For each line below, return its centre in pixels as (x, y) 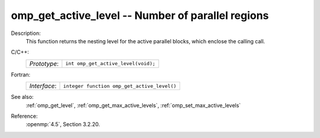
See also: (22, 97)
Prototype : (44, 63)
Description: (26, 33)
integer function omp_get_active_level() (120, 86)
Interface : (43, 86)
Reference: (24, 116)
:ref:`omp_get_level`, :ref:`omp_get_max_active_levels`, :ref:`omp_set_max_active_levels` (133, 105)
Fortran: (21, 75)
